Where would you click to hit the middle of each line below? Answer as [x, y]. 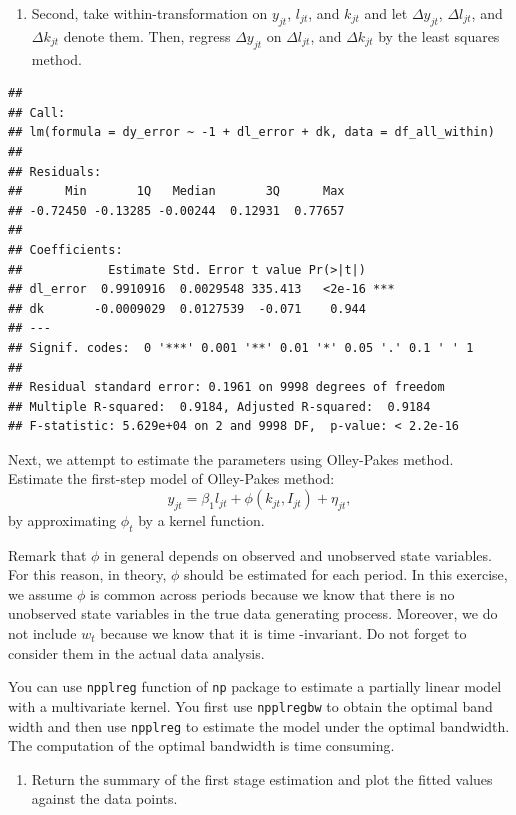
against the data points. [104, 798]
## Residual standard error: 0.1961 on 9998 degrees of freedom [226, 387]
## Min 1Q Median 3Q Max [176, 191]
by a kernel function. [201, 519]
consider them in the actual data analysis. [136, 652]
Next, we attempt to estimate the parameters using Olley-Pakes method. [231, 458]
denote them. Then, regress [147, 35]
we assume [40, 593]
